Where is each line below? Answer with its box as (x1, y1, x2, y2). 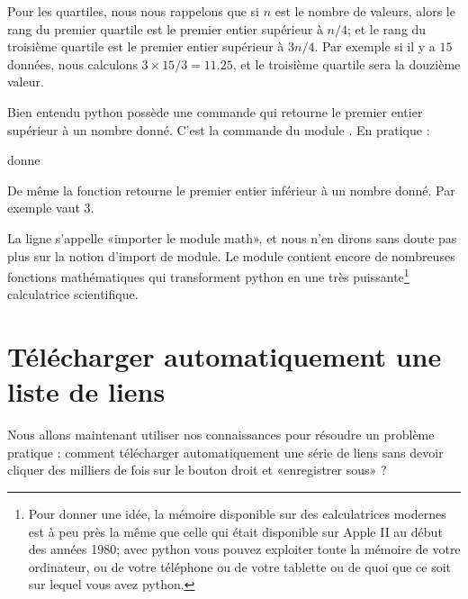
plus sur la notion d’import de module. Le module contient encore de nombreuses (7, 246, 455, 265)
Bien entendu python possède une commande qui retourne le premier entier (7, 102, 423, 121)
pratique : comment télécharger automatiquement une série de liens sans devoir (7, 442, 444, 461)
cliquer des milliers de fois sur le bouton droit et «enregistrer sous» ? (7, 460, 387, 479)
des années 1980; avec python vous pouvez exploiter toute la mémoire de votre (28, 540, 461, 558)
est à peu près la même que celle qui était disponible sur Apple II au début (28, 522, 443, 540)
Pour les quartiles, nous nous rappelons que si (7, 2, 260, 20)
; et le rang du (346, 19, 427, 38)
